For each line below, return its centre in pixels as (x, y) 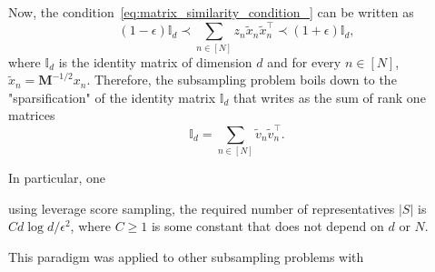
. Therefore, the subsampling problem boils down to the (242, 80)
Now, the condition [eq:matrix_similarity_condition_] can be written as (211, 12)
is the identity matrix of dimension (155, 61)
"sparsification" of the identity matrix (112, 97)
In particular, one (57, 178)
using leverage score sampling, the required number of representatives (202, 208)
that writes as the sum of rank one (330, 97)
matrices (32, 115)
